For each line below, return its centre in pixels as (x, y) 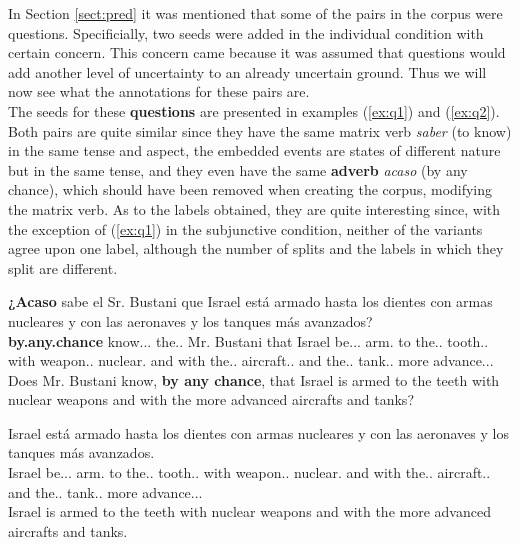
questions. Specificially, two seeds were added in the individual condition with (246, 32)
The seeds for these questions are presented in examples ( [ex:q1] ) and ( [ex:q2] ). (254, 110)
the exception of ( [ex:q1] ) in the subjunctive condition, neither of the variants (245, 228)
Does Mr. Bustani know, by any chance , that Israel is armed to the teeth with (254, 379)
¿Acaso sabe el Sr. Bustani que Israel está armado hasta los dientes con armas (250, 301)
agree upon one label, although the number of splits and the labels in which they (256, 248)
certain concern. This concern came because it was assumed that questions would (257, 52)
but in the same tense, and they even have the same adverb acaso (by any (238, 169)
